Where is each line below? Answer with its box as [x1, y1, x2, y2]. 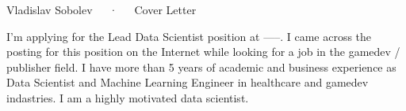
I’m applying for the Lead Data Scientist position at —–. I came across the [6, 28, 372, 44]
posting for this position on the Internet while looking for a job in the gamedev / [6, 43, 400, 60]
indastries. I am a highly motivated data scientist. [6, 89, 249, 105]
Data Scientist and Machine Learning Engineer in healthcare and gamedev [6, 74, 369, 91]
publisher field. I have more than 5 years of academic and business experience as [6, 58, 396, 75]
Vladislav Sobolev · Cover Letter [6, 2, 197, 17]
